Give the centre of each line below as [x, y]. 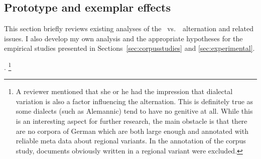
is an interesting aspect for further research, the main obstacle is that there [132, 121]
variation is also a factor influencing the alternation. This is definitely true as [135, 101]
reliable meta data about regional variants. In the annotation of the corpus [131, 141]
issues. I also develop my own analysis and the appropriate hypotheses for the [123, 38]
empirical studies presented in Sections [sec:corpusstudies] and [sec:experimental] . [129, 48]
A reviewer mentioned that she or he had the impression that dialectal [124, 91]
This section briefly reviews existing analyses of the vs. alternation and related [129, 28]
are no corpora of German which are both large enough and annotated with [132, 131]
